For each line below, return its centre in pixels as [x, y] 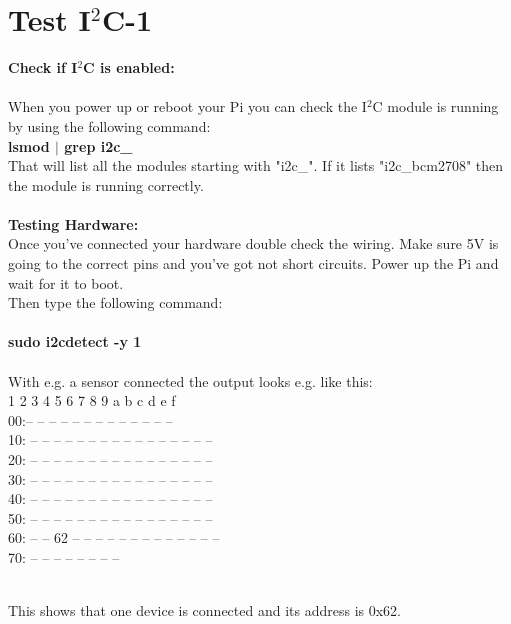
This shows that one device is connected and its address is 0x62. [204, 610]
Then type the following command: [115, 302]
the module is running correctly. [106, 184]
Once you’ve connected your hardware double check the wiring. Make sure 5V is [253, 243]
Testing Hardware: [73, 223]
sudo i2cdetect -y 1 [75, 341]
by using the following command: [109, 125]
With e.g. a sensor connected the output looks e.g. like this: [190, 380]
